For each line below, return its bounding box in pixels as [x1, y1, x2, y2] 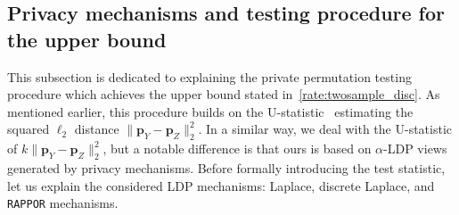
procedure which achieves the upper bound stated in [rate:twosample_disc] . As [7, 85, 440, 103]
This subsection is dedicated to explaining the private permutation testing [7, 67, 412, 86]
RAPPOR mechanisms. [7, 194, 119, 212]
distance [74, 120, 119, 138]
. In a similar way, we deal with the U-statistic [198, 120, 453, 138]
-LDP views [383, 139, 447, 158]
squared [7, 120, 50, 138]
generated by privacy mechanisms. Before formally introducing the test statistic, [7, 158, 446, 177]
